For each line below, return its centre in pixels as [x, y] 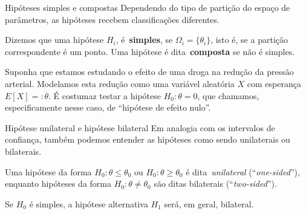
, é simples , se [144, 40]
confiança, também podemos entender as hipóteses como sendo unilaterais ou [148, 139]
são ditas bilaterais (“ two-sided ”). [215, 183]
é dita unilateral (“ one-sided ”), [243, 171]
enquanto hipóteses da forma [58, 183]
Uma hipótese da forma [48, 171]
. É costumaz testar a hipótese [105, 95]
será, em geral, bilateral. [209, 203]
